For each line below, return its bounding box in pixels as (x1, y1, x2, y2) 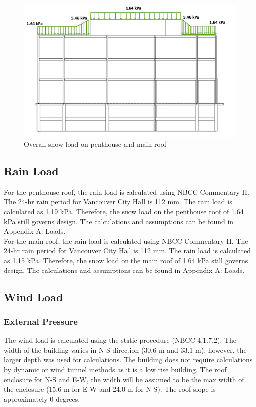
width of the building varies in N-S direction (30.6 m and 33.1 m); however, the (4, 344, 247, 355)
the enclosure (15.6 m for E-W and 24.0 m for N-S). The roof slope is (4, 384, 216, 394)
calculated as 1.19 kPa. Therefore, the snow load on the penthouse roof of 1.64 (4, 206, 244, 217)
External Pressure (4, 315, 78, 327)
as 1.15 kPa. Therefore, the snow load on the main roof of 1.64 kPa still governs (4, 255, 248, 266)
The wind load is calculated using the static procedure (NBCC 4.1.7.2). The (4, 335, 236, 345)
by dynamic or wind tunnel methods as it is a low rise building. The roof (4, 364, 227, 374)
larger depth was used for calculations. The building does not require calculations (4, 354, 253, 365)
